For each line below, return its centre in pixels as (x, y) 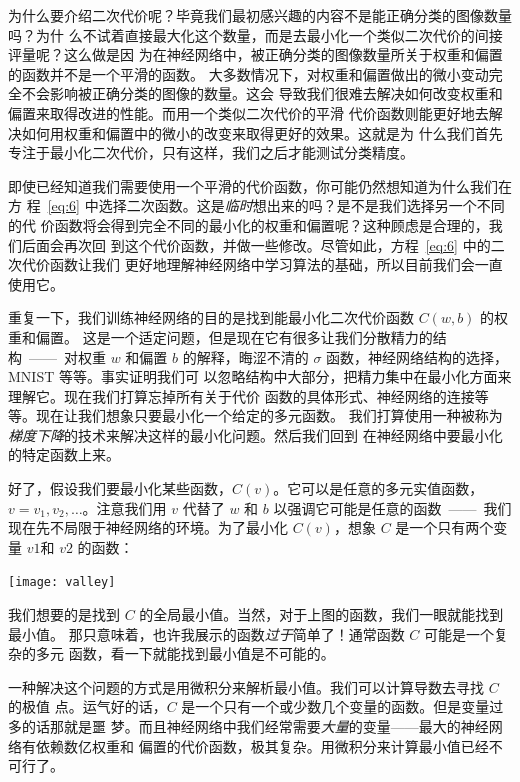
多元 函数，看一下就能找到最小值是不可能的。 (185, 653)
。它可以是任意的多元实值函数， (378, 488)
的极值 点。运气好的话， (87, 706)
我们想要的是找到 (64, 614)
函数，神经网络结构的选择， (417, 356)
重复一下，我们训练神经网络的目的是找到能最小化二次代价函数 (211, 317)
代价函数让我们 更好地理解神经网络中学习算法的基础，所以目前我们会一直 (262, 264)
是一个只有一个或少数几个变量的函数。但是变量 (335, 706)
